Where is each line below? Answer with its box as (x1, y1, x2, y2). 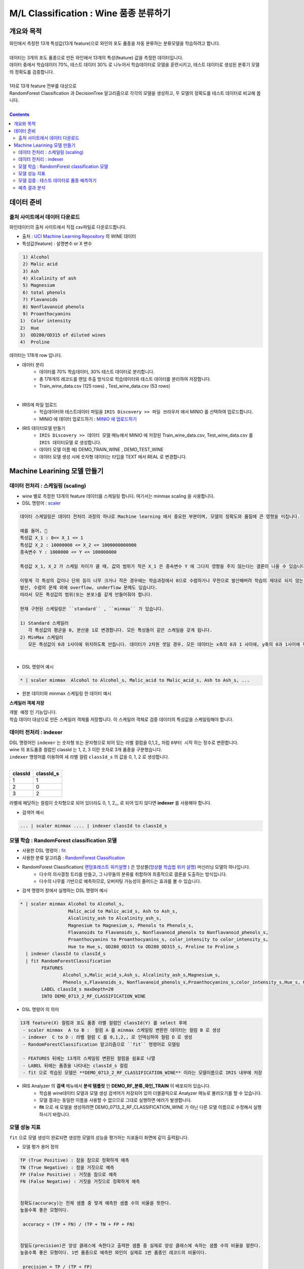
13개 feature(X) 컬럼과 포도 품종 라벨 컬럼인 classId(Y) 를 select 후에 (20, 1020, 187, 1026)
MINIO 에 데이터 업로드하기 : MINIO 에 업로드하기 (39, 416, 137, 422)
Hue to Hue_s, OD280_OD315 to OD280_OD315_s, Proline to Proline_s (68, 944, 239, 949)
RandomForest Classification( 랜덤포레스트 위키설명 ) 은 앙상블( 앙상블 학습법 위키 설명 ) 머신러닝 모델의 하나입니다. (22, 864, 250, 870)
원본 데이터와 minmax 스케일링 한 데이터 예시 (22, 690, 111, 696)
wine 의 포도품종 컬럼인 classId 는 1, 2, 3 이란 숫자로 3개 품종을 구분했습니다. (9, 747, 162, 753)
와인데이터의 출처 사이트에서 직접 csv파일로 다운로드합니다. (9, 224, 127, 230)
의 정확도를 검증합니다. (9, 69, 54, 75)
